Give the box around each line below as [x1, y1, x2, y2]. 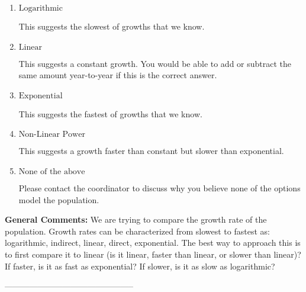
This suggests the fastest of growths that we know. [18, 107, 202, 120]
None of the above [18, 167, 85, 176]
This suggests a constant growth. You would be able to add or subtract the [18, 57, 292, 69]
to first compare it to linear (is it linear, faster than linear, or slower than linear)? [5, 248, 301, 260]
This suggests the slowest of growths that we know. [18, 20, 205, 32]
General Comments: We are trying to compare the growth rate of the [5, 213, 267, 226]
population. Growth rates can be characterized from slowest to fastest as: [5, 224, 270, 237]
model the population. [18, 193, 99, 206]
